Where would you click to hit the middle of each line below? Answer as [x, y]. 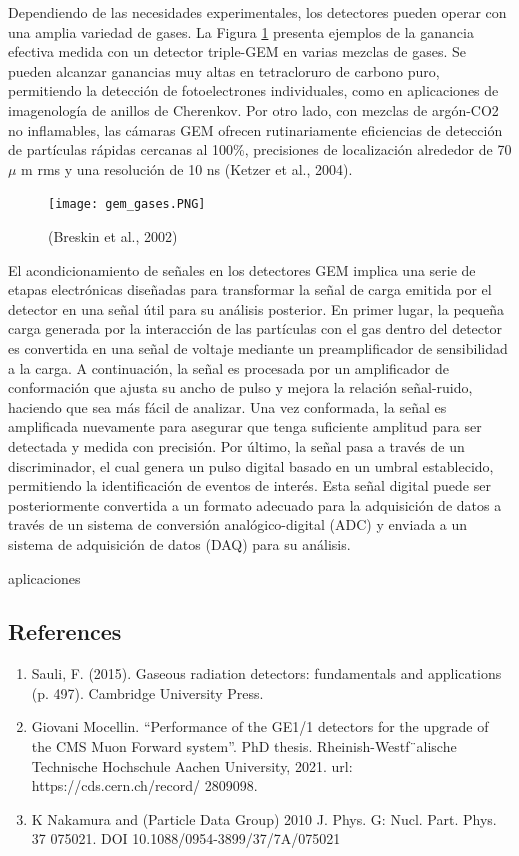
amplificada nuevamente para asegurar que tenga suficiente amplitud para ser [245, 426]
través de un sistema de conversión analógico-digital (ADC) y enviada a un [238, 524]
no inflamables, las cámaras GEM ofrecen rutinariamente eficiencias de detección [255, 129]
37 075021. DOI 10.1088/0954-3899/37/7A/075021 [186, 838]
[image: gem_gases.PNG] [127, 204]
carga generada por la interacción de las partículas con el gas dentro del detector [255, 328]
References [65, 631]
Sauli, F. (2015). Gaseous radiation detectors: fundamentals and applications [266, 673]
